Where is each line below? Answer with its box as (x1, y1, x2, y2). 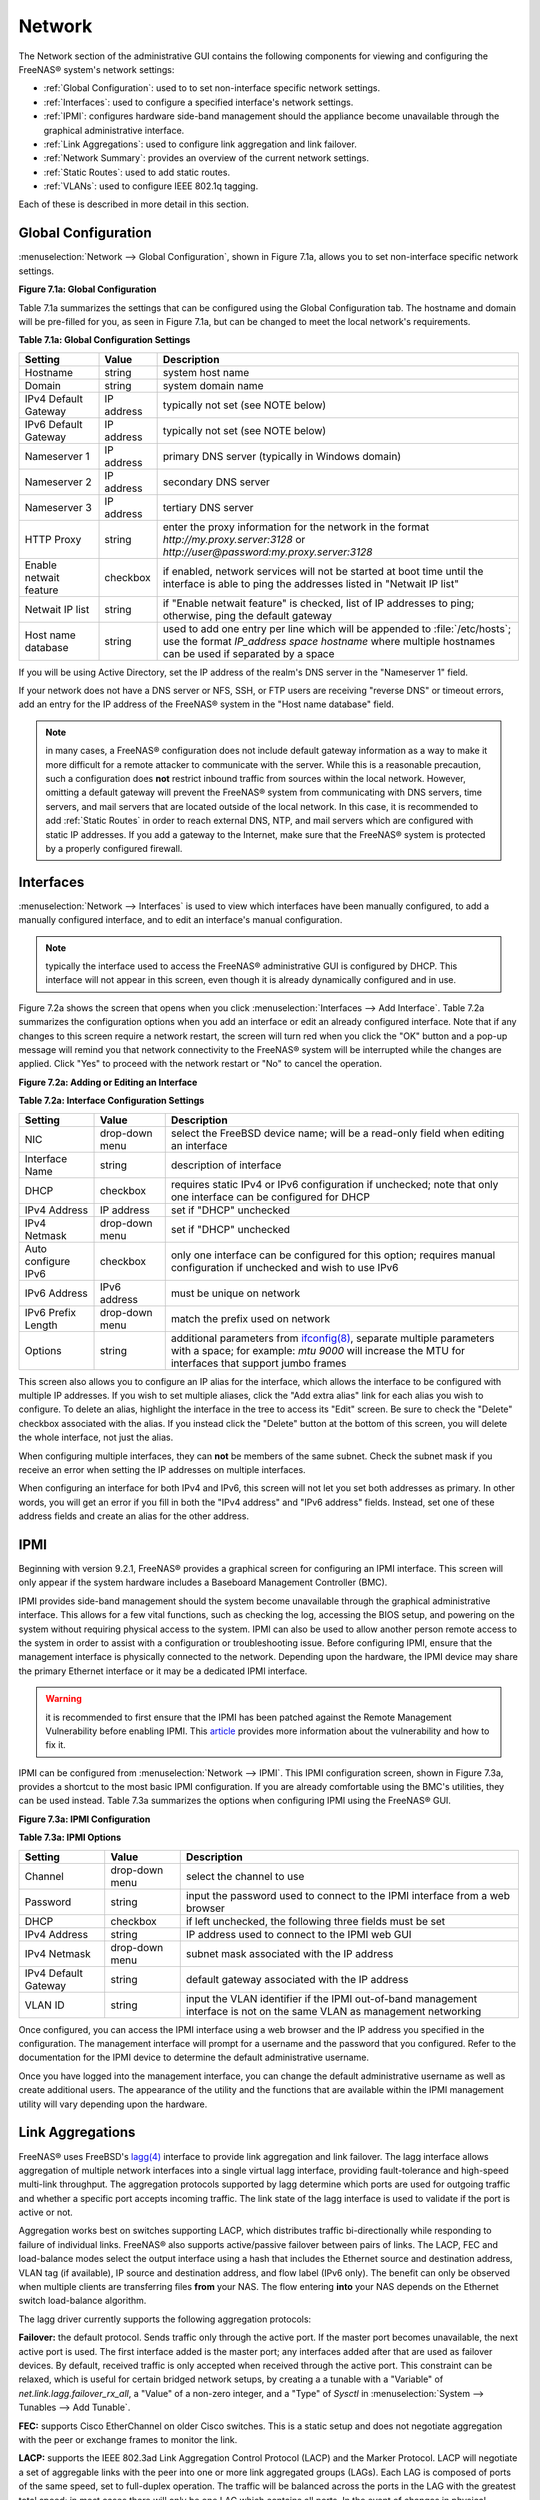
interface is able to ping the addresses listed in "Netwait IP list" (162, 576, 460, 590)
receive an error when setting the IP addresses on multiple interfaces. (18, 1463, 306, 1475)
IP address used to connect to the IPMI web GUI (185, 1927, 412, 1941)
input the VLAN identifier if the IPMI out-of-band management (185, 1991, 478, 2005)
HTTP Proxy (24, 532, 82, 546)
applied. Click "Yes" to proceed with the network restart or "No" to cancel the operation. (18, 1058, 383, 1070)
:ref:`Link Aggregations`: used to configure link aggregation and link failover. (43, 138, 357, 150)
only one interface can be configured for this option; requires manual (170, 1248, 496, 1262)
